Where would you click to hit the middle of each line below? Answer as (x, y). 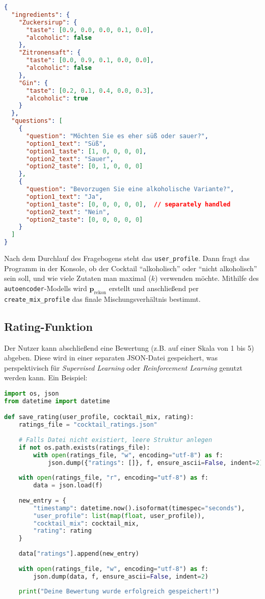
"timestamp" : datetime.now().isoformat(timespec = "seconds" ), (139, 508)
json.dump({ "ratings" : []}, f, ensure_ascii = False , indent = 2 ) (155, 463)
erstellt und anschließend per (154, 288)
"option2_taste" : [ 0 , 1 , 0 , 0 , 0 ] (84, 166)
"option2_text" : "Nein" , (68, 212)
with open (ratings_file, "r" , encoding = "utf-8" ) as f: (113, 478)
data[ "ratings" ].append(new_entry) (79, 554)
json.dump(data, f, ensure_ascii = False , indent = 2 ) (121, 576)
